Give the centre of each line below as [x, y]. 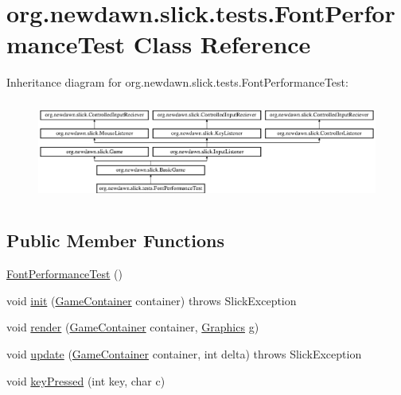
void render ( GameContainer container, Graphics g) [133, 327]
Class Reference [222, 44]
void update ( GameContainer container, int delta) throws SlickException [184, 353]
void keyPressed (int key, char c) [86, 380]
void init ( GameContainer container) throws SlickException [152, 300]
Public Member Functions [115, 240]
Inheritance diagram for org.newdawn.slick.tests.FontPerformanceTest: [177, 82]
